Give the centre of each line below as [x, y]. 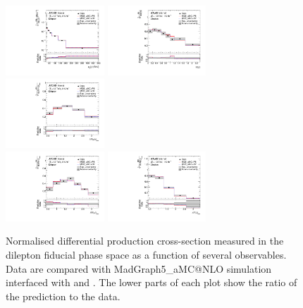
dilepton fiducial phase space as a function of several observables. [146, 254]
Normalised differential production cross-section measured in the [145, 241]
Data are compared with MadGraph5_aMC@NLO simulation [139, 268]
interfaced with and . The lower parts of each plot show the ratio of [151, 282]
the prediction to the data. [63, 296]
